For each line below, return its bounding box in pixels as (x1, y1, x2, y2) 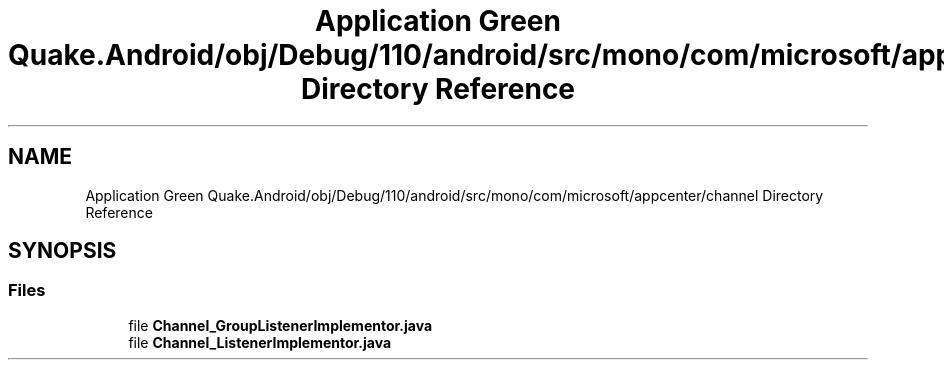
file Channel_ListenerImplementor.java (128, 333, 392, 351)
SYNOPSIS (8, 238, 117, 264)
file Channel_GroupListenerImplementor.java (128, 316, 433, 334)
